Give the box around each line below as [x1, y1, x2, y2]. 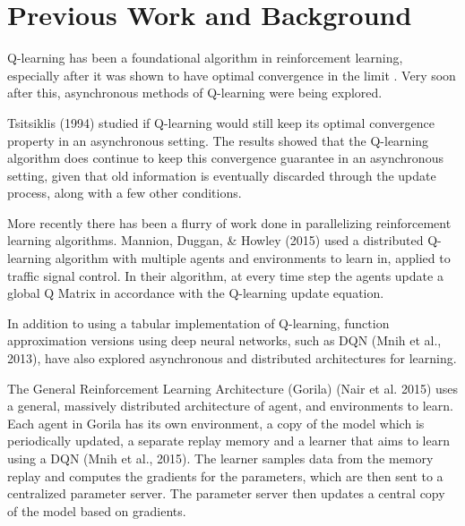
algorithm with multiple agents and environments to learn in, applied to [55, 249, 451, 267]
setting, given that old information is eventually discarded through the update [7, 165, 436, 184]
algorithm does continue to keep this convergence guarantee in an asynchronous [7, 148, 443, 167]
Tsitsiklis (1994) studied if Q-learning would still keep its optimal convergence [7, 113, 435, 131]
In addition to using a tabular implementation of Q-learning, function [7, 313, 390, 332]
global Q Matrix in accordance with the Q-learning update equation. [7, 284, 384, 302]
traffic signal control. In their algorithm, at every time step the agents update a [7, 266, 443, 284]
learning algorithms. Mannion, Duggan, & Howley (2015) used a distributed [7, 231, 424, 250]
